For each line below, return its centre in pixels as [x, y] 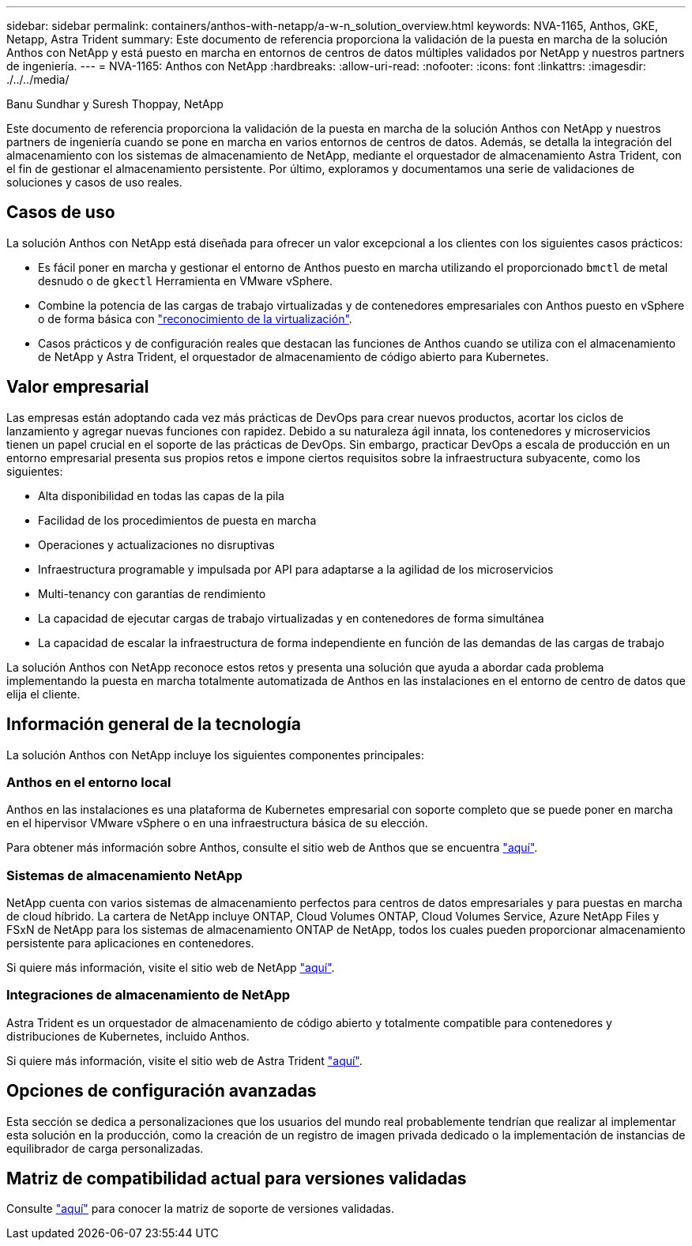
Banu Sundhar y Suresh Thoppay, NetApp [115, 104]
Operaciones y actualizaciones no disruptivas [156, 544]
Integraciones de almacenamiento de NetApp [149, 995]
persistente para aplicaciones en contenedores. [130, 943]
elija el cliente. [43, 694]
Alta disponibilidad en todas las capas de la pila [161, 495]
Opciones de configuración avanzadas [162, 1091]
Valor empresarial [78, 387]
